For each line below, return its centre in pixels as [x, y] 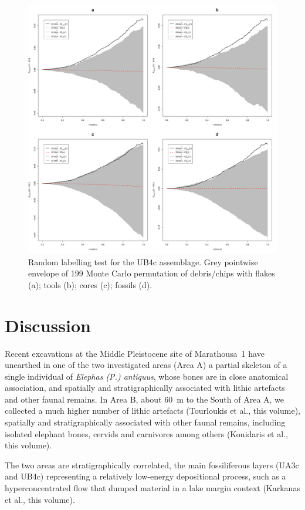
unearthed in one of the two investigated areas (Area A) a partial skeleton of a [146, 365]
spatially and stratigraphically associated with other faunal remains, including [145, 422]
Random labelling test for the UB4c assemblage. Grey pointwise [143, 261]
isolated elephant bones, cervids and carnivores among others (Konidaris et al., [146, 433]
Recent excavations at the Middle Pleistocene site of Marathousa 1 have [135, 353]
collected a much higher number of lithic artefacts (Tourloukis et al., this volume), [152, 411]
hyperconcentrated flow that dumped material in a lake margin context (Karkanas [152, 488]
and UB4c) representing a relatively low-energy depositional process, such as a [145, 476]
